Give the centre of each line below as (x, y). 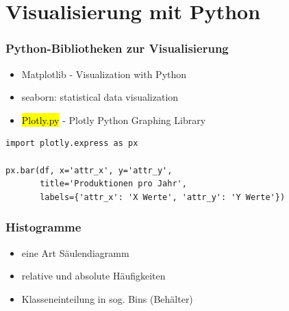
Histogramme (43, 227)
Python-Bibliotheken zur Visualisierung (117, 48)
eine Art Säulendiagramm (75, 252)
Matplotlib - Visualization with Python (104, 74)
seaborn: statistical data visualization (100, 97)
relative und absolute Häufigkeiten (93, 276)
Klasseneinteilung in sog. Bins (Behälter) (107, 298)
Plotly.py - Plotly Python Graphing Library (114, 120)
